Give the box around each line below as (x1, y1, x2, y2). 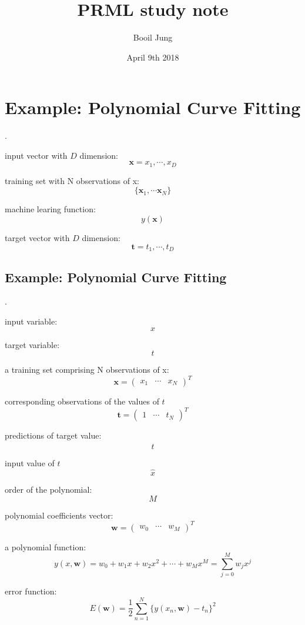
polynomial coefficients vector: (5, 509, 113, 521)
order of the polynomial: (5, 483, 92, 495)
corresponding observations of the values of (5, 395, 159, 407)
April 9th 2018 (126, 51, 179, 63)
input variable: (5, 315, 58, 327)
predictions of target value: (5, 429, 102, 442)
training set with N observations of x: (5, 174, 139, 186)
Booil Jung (133, 31, 173, 44)
